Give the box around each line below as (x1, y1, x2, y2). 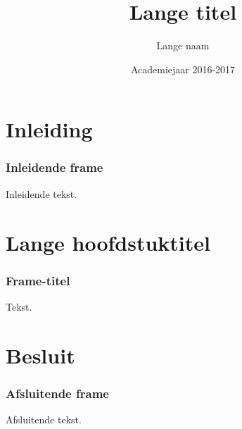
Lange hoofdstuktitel (6, 228, 210, 256)
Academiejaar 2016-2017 (130, 61, 236, 76)
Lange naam (156, 38, 210, 53)
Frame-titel (6, 271, 70, 289)
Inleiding (6, 115, 93, 144)
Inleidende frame (6, 158, 103, 176)
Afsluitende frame (6, 384, 109, 402)
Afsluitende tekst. (6, 412, 82, 427)
